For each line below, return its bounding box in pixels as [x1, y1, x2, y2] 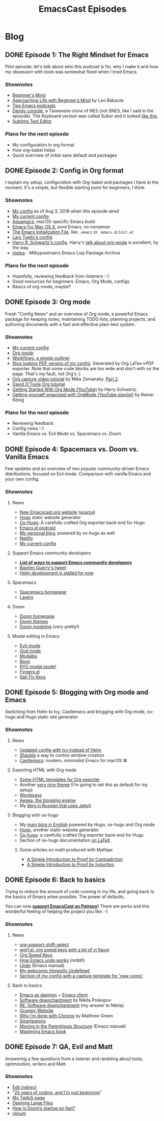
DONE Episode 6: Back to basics [5, 875, 106, 884]
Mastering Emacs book [19, 1028, 66, 1034]
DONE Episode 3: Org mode [5, 298, 91, 306]
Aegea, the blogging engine [19, 797, 76, 803]
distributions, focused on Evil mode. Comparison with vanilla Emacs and [5, 471, 151, 477]
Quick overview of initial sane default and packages [12, 152, 117, 158]
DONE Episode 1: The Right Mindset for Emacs [5, 51, 149, 59]
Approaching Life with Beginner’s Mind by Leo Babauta [12, 97, 124, 104]
